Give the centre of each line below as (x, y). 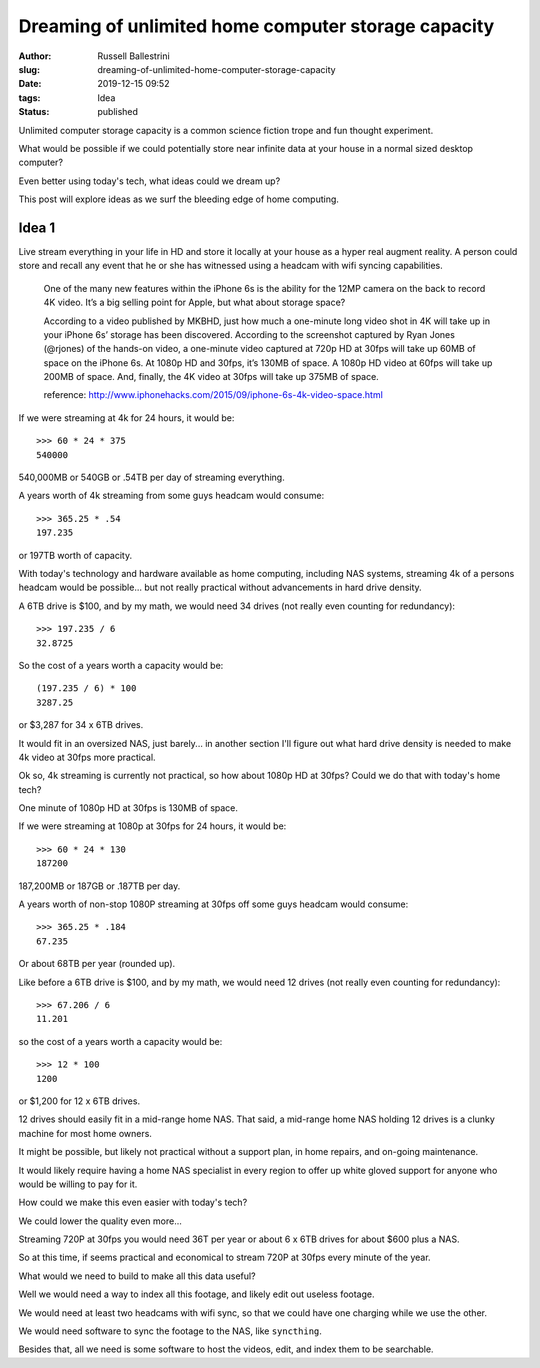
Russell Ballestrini (133, 56)
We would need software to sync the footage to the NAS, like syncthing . (170, 1331)
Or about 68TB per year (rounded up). (97, 964)
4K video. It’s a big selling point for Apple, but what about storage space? (194, 302)
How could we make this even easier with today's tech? (133, 1202)
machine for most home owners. (85, 1133)
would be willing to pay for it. (78, 1184)
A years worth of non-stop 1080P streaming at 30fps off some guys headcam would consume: (213, 904)
